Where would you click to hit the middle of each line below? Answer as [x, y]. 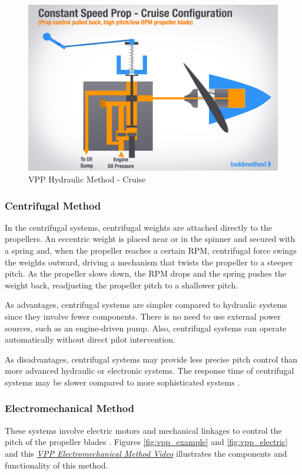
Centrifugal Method [53, 205]
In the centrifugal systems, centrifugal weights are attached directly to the [138, 227]
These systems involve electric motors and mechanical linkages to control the [143, 430]
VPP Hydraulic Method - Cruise [87, 179]
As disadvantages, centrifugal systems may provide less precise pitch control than [151, 359]
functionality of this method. [57, 465]
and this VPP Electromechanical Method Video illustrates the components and [146, 453]
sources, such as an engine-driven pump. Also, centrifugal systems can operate [146, 328]
